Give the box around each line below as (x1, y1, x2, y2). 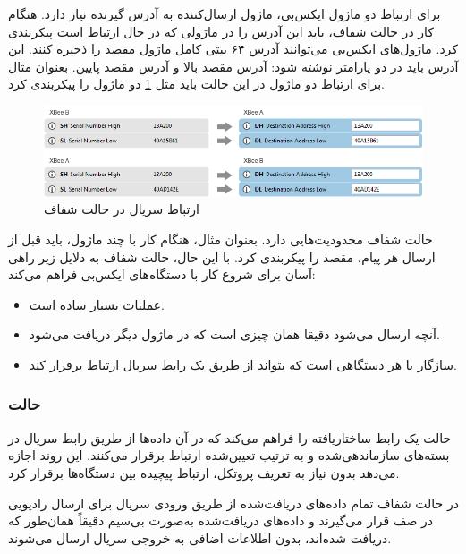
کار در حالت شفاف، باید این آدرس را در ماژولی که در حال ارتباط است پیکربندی (8, 21, 434, 40)
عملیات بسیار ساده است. (29, 294, 165, 313)
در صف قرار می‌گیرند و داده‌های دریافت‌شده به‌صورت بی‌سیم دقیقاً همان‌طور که (8, 511, 433, 530)
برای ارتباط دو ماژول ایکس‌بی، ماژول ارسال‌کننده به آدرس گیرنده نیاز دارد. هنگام (8, 4, 441, 22)
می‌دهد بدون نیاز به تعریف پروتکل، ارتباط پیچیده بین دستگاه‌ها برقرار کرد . (8, 463, 400, 482)
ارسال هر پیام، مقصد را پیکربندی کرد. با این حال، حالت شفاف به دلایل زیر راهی (8, 247, 436, 266)
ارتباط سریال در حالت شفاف (44, 200, 199, 218)
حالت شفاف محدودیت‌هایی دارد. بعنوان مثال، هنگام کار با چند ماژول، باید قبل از (8, 230, 433, 248)
